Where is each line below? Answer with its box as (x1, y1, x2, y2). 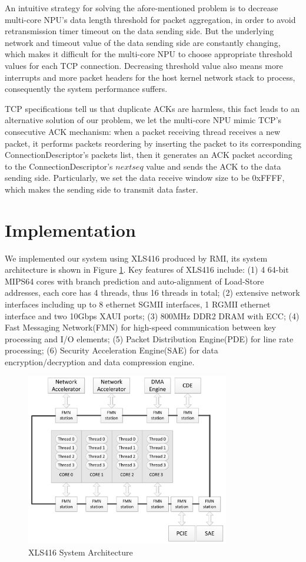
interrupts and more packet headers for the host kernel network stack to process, (5, 71, 295, 83)
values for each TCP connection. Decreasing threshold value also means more (5, 59, 283, 71)
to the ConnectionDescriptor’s (5, 160, 113, 172)
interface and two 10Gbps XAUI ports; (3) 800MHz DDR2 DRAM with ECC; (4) (5, 309, 300, 322)
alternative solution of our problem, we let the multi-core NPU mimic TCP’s (5, 114, 282, 126)
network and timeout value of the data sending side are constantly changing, (5, 36, 281, 48)
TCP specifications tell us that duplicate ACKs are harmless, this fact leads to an (5, 102, 300, 114)
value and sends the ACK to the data (146, 160, 281, 172)
